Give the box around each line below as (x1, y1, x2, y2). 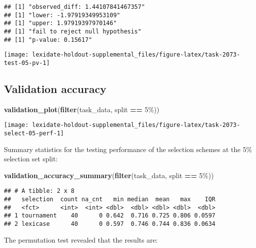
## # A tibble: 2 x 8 (4, 187, 75, 195)
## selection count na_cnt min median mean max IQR (4, 196, 216, 203)
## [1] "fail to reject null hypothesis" (4, 28, 142, 35)
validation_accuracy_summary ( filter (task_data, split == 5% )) (4, 170, 214, 180)
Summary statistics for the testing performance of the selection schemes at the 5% (4, 144, 252, 154)
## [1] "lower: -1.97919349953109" (4, 11, 121, 19)
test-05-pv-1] (4, 59, 50, 66)
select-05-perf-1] (4, 130, 64, 137)
